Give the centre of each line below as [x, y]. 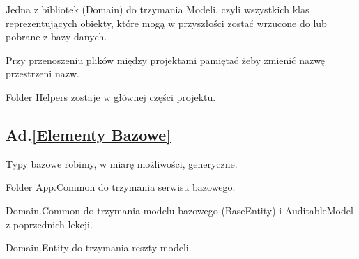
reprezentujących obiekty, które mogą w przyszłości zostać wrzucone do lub [166, 23]
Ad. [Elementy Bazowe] [89, 134]
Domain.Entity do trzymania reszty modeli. [99, 248]
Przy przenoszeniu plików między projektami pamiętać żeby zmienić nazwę [166, 60]
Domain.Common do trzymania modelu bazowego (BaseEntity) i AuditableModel [179, 210]
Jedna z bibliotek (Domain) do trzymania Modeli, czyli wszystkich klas [158, 9]
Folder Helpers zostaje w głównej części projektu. [111, 96]
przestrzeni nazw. [43, 73]
